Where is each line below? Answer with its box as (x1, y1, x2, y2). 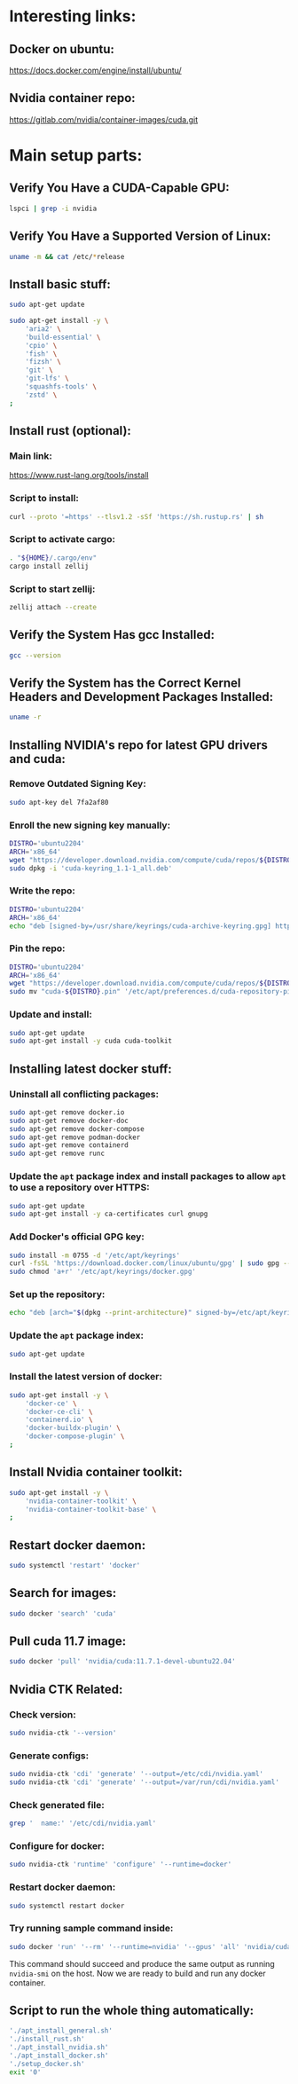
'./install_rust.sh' (9, 2034, 86, 2044)
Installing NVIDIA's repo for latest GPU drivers (9, 737, 269, 752)
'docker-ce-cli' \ (25, 1407, 93, 1416)
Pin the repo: (9, 942, 66, 955)
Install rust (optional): (9, 423, 131, 438)
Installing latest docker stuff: (9, 1061, 173, 1076)
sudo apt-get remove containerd (9, 1141, 129, 1150)
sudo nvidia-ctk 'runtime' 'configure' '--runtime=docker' (9, 1860, 232, 1869)
